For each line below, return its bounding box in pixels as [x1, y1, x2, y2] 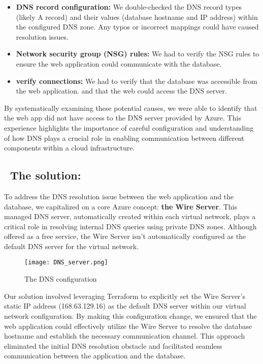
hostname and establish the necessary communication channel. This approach [4, 330, 245, 341]
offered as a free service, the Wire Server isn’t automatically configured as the [4, 231, 246, 241]
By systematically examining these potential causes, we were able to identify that [4, 102, 257, 113]
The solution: [10, 167, 81, 183]
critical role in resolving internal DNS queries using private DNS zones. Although [4, 221, 257, 231]
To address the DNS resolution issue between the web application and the [4, 191, 234, 201]
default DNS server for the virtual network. [4, 240, 139, 251]
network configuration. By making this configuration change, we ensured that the [4, 310, 257, 321]
